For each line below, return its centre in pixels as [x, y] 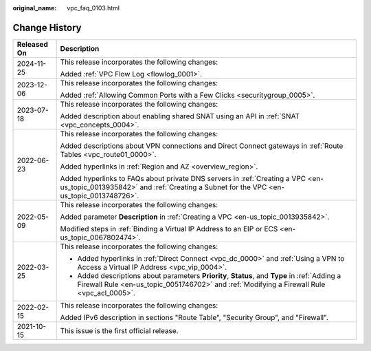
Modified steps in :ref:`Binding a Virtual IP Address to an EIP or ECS [169, 228]
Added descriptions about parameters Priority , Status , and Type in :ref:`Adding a [209, 275]
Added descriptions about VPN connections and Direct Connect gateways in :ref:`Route [202, 146]
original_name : [35, 8]
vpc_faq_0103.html [93, 8]
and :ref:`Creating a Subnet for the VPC [203, 187]
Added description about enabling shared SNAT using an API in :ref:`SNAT [180, 116]
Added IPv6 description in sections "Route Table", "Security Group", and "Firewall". [194, 317]
